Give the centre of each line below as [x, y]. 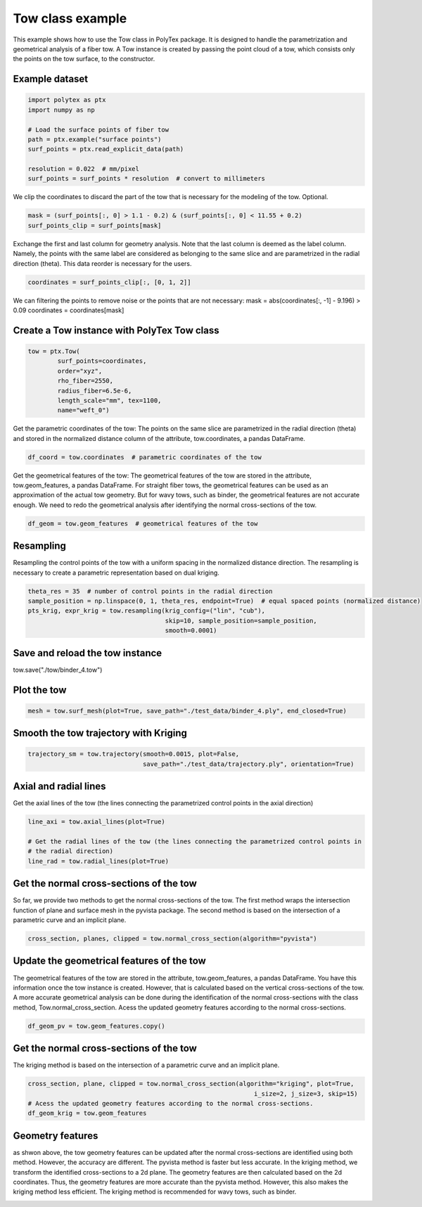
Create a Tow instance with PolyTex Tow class [116, 330]
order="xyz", [80, 371]
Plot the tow [40, 690]
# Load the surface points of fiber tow [98, 129]
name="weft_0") [84, 410]
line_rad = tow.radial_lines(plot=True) [98, 861]
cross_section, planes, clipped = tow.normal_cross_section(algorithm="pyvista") [173, 939]
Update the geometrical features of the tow [110, 961]
